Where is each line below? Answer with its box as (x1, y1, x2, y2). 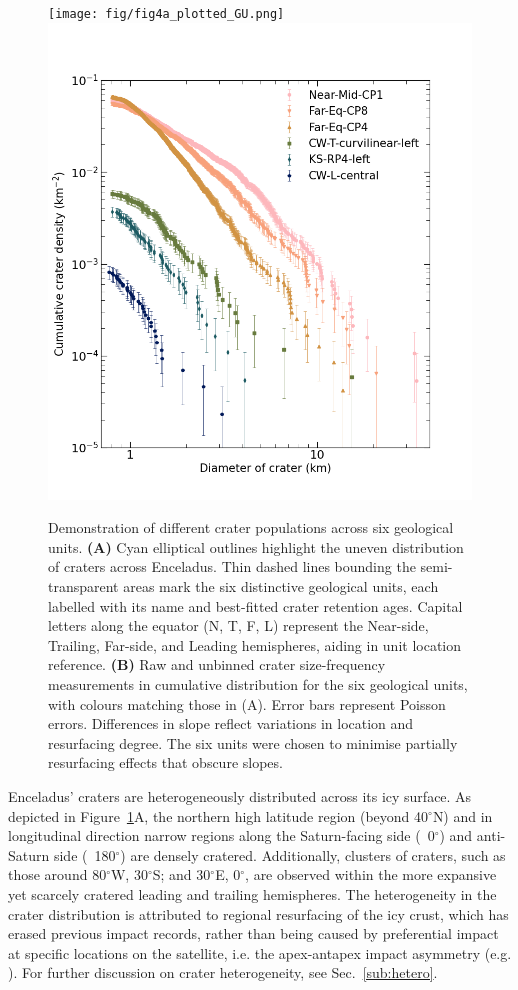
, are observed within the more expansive (245, 864, 497, 885)
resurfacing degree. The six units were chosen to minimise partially (48, 732, 458, 753)
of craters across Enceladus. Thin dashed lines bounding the (48, 556, 416, 577)
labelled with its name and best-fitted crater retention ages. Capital (48, 595, 463, 616)
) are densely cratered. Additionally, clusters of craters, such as (120, 844, 506, 865)
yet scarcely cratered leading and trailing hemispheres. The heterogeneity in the (8, 883, 497, 904)
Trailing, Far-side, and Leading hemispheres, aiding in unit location (48, 634, 462, 655)
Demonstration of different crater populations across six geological (48, 517, 454, 538)
